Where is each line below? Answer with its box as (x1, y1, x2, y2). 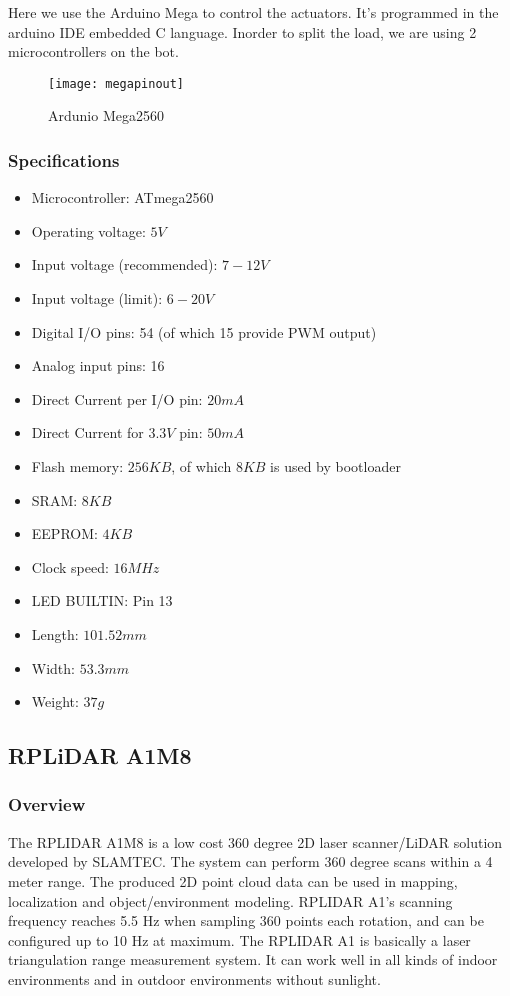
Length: (31, 623, 79, 644)
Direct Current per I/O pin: (31, 388, 203, 409)
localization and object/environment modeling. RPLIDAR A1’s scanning (8, 890, 453, 911)
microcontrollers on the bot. (8, 41, 179, 62)
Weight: (31, 691, 79, 712)
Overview (8, 792, 86, 817)
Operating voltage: (31, 220, 146, 241)
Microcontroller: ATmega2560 (31, 187, 214, 208)
